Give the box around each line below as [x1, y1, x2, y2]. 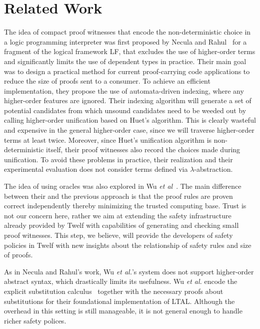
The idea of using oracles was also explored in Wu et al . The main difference [4, 181, 241, 191]
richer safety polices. [4, 315, 66, 325]
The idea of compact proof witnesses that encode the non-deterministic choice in [4, 27, 251, 37]
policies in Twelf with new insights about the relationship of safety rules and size [4, 239, 251, 250]
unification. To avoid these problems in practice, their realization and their [4, 154, 233, 164]
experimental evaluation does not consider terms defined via [4, 164, 188, 174]
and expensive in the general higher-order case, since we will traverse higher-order [4, 125, 254, 135]
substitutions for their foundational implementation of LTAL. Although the [4, 295, 235, 306]
